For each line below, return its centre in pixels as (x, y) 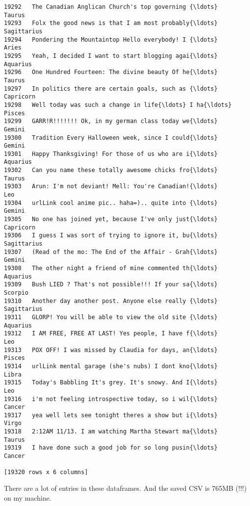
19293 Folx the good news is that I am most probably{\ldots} (111, 23)
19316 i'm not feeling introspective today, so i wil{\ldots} (111, 399)
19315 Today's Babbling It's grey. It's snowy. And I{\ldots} (111, 383)
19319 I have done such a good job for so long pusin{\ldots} (111, 448)
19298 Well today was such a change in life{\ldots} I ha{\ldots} (118, 105)
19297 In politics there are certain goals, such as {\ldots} (111, 89)
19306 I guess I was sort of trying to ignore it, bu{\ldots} (111, 236)
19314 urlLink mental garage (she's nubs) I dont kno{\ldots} (111, 366)
